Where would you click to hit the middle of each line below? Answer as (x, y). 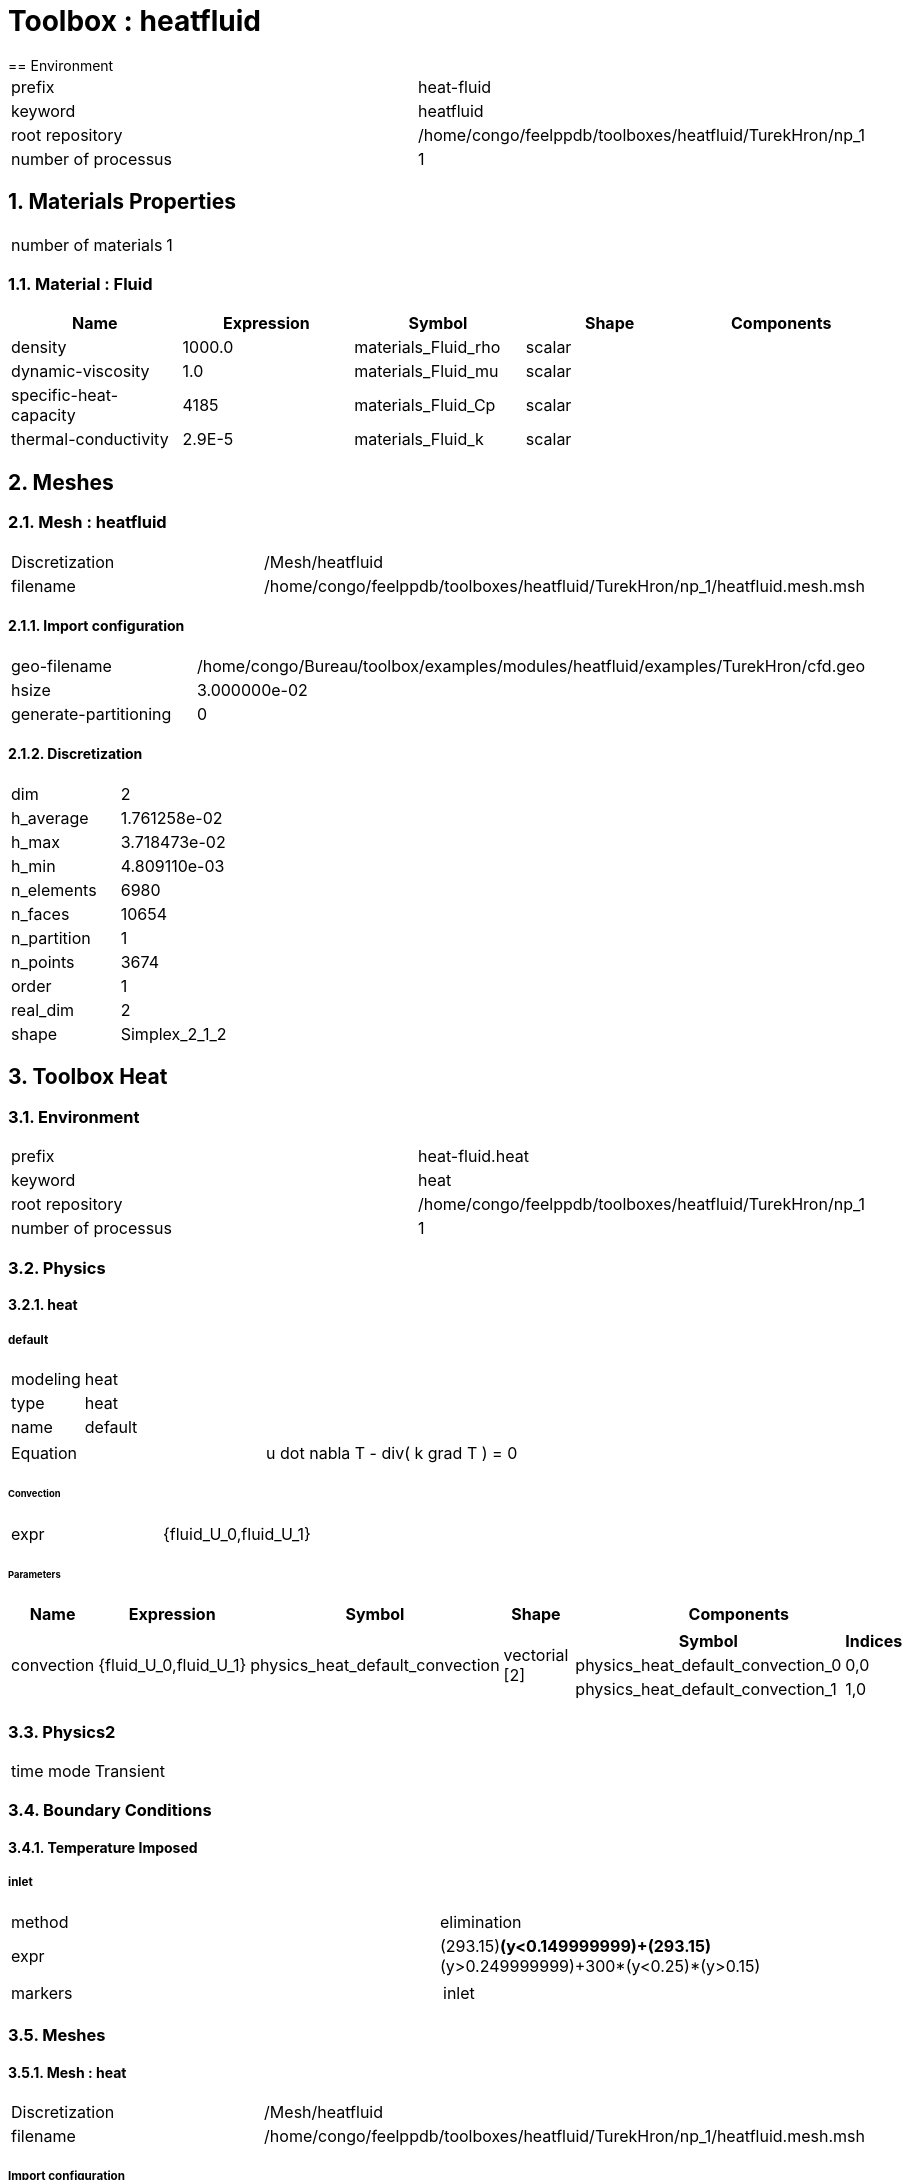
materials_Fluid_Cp (425, 405)
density (39, 347)
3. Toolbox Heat (88, 1077)
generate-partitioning (91, 713)
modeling (46, 1378)
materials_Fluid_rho (427, 347)
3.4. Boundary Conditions (110, 1810)
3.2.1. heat (43, 1305)
